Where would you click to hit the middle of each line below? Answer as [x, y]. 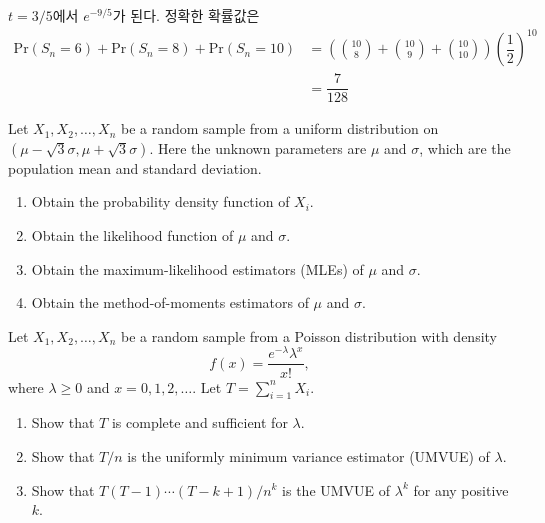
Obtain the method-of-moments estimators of [170, 302]
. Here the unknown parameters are [258, 147]
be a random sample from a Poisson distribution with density [308, 335]
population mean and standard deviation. [135, 167]
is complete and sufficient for [199, 422]
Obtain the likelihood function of [132, 235]
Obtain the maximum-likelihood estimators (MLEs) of [197, 268]
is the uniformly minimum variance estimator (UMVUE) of [308, 455]
